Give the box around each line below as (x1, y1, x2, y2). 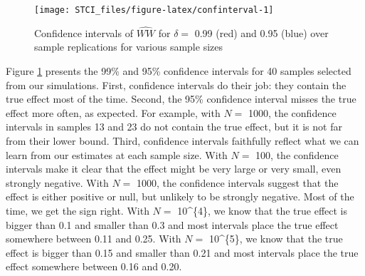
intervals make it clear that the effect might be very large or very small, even (6, 161, 342, 176)
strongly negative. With (6, 175, 109, 190)
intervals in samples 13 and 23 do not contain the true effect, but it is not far (6, 119, 342, 134)
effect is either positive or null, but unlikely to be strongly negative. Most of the (6, 189, 354, 204)
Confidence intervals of (34, 25, 133, 40)
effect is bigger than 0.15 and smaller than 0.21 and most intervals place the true (6, 245, 359, 260)
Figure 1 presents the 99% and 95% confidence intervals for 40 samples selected (6, 63, 351, 78)
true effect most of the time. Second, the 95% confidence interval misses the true (6, 91, 356, 106)
